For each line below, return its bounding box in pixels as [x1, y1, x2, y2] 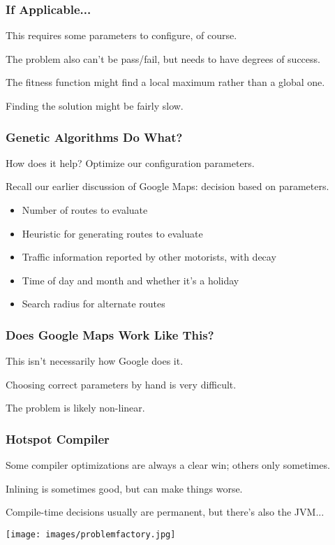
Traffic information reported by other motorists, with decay [22, 249, 276, 264]
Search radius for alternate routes [22, 296, 165, 311]
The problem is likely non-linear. [6, 400, 145, 415]
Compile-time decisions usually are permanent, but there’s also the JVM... [6, 504, 325, 519]
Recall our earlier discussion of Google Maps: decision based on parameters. [6, 179, 329, 194]
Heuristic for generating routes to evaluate [22, 226, 203, 240]
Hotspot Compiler [6, 430, 110, 447]
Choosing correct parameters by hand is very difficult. [6, 377, 237, 391]
